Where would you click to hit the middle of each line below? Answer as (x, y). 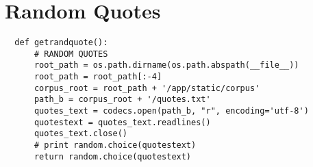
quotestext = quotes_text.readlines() (122, 122)
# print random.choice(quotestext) (115, 145)
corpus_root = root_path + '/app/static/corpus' (147, 88)
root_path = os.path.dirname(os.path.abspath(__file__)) (166, 65)
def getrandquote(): (61, 43)
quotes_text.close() (80, 134)
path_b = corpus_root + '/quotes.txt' (122, 100)
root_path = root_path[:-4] (98, 77)
